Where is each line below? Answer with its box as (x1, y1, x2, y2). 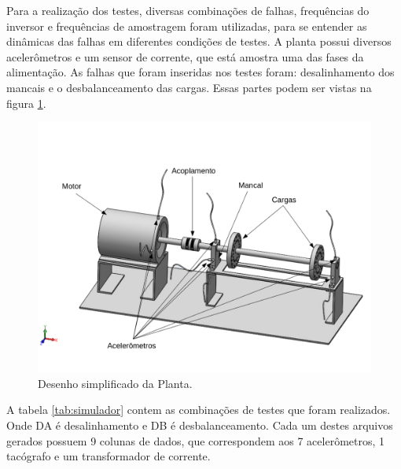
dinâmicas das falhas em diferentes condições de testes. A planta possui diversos (6, 33, 392, 50)
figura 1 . (6, 94, 46, 111)
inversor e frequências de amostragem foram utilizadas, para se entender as (6, 17, 367, 34)
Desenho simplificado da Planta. (38, 375, 193, 391)
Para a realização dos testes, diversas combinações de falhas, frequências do (6, 2, 370, 18)
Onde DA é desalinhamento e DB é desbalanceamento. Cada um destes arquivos (6, 416, 393, 433)
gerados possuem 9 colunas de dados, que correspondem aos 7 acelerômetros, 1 (6, 432, 385, 449)
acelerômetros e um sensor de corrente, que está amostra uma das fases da (6, 48, 364, 65)
